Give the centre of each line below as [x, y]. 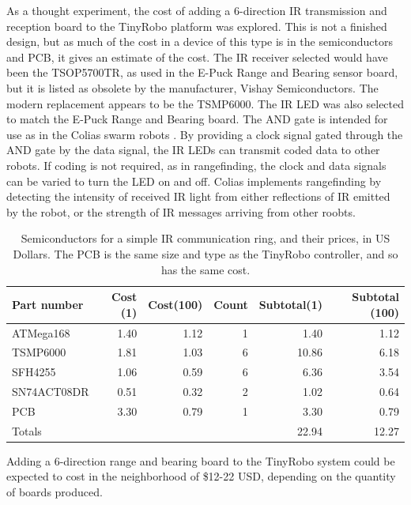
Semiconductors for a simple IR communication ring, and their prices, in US [205, 238]
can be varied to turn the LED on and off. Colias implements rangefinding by [194, 181]
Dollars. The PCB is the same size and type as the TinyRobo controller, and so [205, 253]
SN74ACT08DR [51, 392]
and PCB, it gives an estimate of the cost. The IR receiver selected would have [197, 57]
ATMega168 [41, 332]
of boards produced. [55, 492]
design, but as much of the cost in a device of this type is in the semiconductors [200, 41]
